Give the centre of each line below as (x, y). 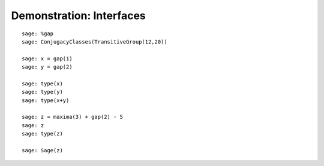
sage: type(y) (42, 92)
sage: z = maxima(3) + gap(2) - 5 (72, 117)
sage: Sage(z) (42, 150)
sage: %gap (38, 33)
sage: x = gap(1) (47, 59)
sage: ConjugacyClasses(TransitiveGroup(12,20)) (94, 41)
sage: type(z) (42, 134)
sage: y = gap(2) (47, 67)
